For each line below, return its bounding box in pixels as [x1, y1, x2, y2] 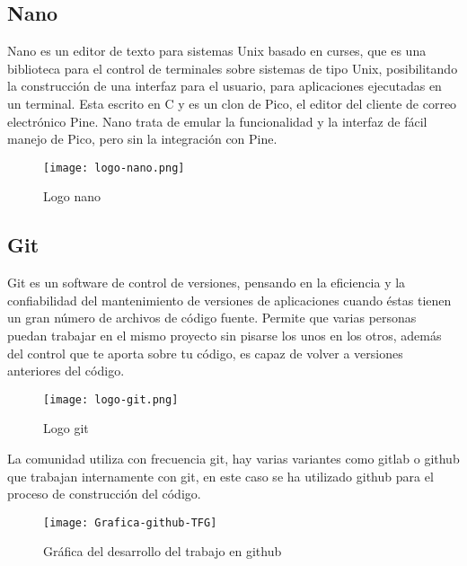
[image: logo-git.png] [43, 393, 179, 406]
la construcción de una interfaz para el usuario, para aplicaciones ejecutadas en [7, 76, 442, 95]
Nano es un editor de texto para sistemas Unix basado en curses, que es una [7, 41, 427, 60]
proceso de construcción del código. [7, 484, 201, 503]
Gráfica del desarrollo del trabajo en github [43, 542, 282, 561]
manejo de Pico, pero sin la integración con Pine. [7, 129, 278, 148]
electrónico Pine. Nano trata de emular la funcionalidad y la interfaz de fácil [7, 111, 427, 130]
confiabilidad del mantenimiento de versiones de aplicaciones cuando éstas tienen [7, 290, 452, 309]
